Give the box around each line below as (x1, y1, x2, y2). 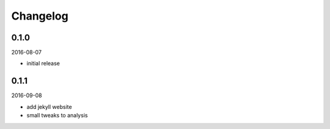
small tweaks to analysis (26, 112, 88, 119)
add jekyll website (26, 103, 73, 110)
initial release (26, 60, 61, 67)
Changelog (11, 9, 68, 23)
